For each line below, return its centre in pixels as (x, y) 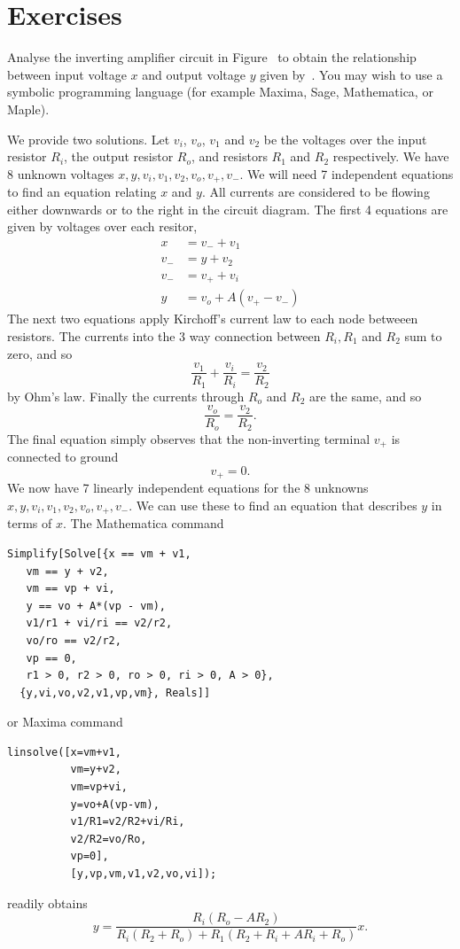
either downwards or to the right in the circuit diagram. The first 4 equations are (228, 209)
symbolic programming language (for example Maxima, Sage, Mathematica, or (220, 92)
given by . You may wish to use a (351, 74)
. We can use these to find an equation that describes (273, 505)
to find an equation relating (82, 192)
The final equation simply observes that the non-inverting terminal (189, 438)
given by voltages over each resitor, (102, 226)
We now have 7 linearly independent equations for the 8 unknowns (188, 488)
